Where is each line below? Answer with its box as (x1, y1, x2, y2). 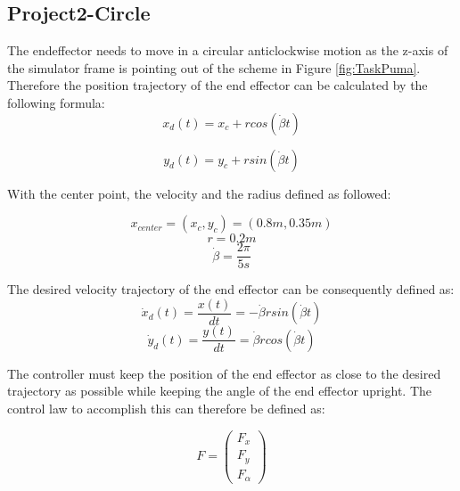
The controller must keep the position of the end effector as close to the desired (7, 364, 441, 382)
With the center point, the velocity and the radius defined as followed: (7, 184, 391, 202)
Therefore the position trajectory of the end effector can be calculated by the (7, 76, 428, 94)
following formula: (7, 93, 105, 111)
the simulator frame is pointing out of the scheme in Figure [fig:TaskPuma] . (7, 58, 421, 77)
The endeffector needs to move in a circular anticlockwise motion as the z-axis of (7, 41, 448, 60)
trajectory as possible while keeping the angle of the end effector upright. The (7, 381, 431, 400)
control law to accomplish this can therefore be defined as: (7, 398, 325, 417)
